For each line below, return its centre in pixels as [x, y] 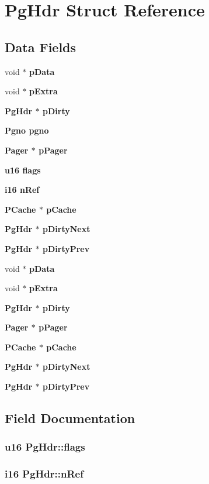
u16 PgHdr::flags [45, 447]
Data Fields [41, 47]
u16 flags [23, 170]
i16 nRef [22, 190]
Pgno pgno [27, 130]
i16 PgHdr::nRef [44, 474]
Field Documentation [70, 418]
